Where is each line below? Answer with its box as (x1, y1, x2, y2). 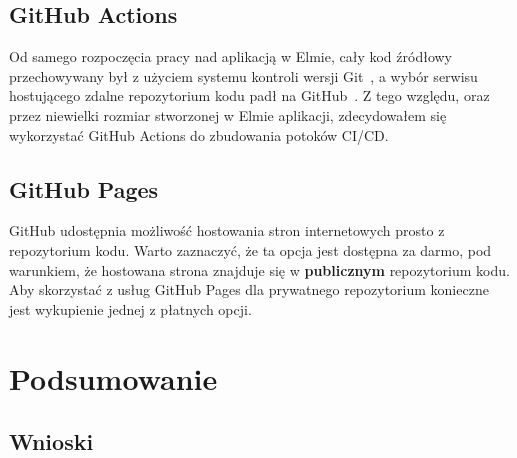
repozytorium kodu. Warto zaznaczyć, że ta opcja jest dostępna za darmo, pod (9, 239, 492, 260)
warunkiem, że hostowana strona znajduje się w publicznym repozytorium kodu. (9, 259, 510, 280)
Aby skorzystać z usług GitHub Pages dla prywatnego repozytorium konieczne (9, 279, 489, 300)
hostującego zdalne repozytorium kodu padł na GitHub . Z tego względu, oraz (9, 85, 490, 106)
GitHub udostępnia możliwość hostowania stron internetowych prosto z (9, 220, 445, 241)
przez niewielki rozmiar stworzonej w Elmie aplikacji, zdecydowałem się (9, 104, 447, 125)
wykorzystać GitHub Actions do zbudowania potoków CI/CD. (9, 124, 389, 145)
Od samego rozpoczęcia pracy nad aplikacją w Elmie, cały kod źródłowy (9, 46, 453, 67)
